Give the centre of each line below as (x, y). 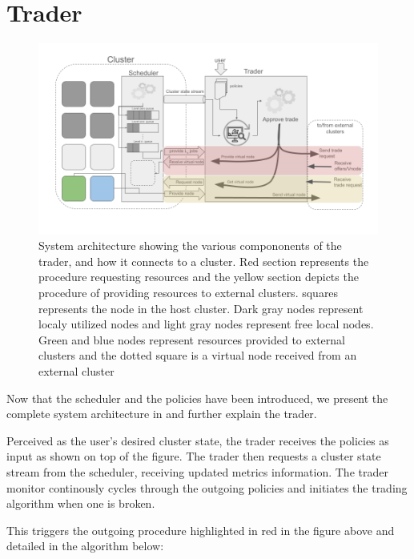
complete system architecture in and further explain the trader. (162, 414)
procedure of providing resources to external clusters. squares (189, 292)
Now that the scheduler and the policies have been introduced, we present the (197, 398)
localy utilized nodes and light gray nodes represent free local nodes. (206, 324)
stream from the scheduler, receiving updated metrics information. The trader (197, 471)
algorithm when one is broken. (81, 503)
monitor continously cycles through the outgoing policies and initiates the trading (207, 487)
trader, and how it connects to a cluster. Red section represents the (204, 261)
